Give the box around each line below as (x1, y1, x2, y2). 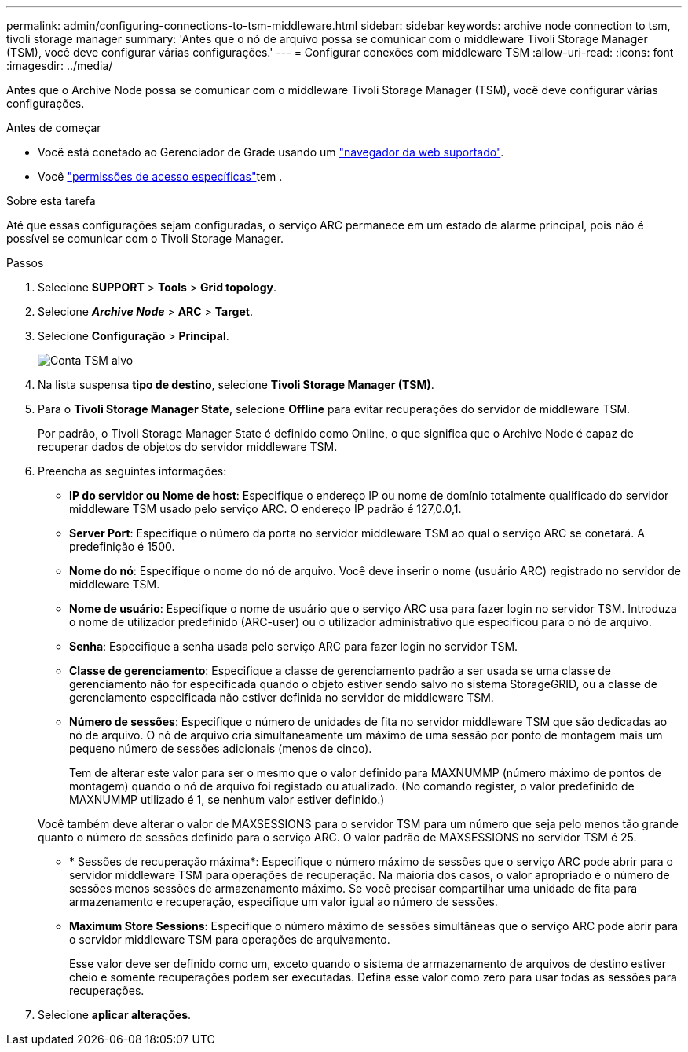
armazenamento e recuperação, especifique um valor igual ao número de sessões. (69, 895, 498, 908)
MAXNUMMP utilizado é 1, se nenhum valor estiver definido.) (69, 793, 385, 806)
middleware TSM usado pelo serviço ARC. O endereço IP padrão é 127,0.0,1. (69, 502, 462, 515)
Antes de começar (6, 121, 101, 134)
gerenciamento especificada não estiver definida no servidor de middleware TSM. (69, 691, 494, 704)
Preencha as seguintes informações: (38, 464, 227, 478)
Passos (6, 256, 44, 269)
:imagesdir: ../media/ (6, 59, 113, 72)
